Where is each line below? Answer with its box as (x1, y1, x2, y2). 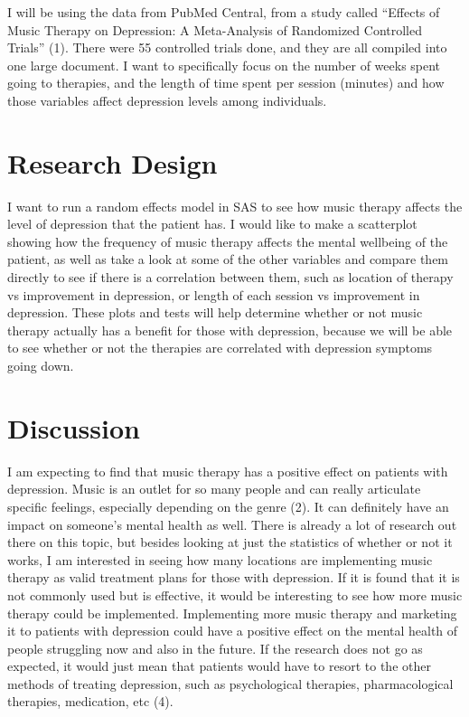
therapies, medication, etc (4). (7, 692, 174, 711)
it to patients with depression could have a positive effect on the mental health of (7, 621, 458, 640)
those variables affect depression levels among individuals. (7, 90, 327, 109)
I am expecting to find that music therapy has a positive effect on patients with (7, 461, 448, 480)
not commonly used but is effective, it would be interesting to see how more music (7, 585, 463, 604)
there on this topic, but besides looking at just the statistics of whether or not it (7, 533, 453, 552)
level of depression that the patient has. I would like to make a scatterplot (7, 214, 417, 233)
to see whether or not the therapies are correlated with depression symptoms (7, 338, 433, 357)
